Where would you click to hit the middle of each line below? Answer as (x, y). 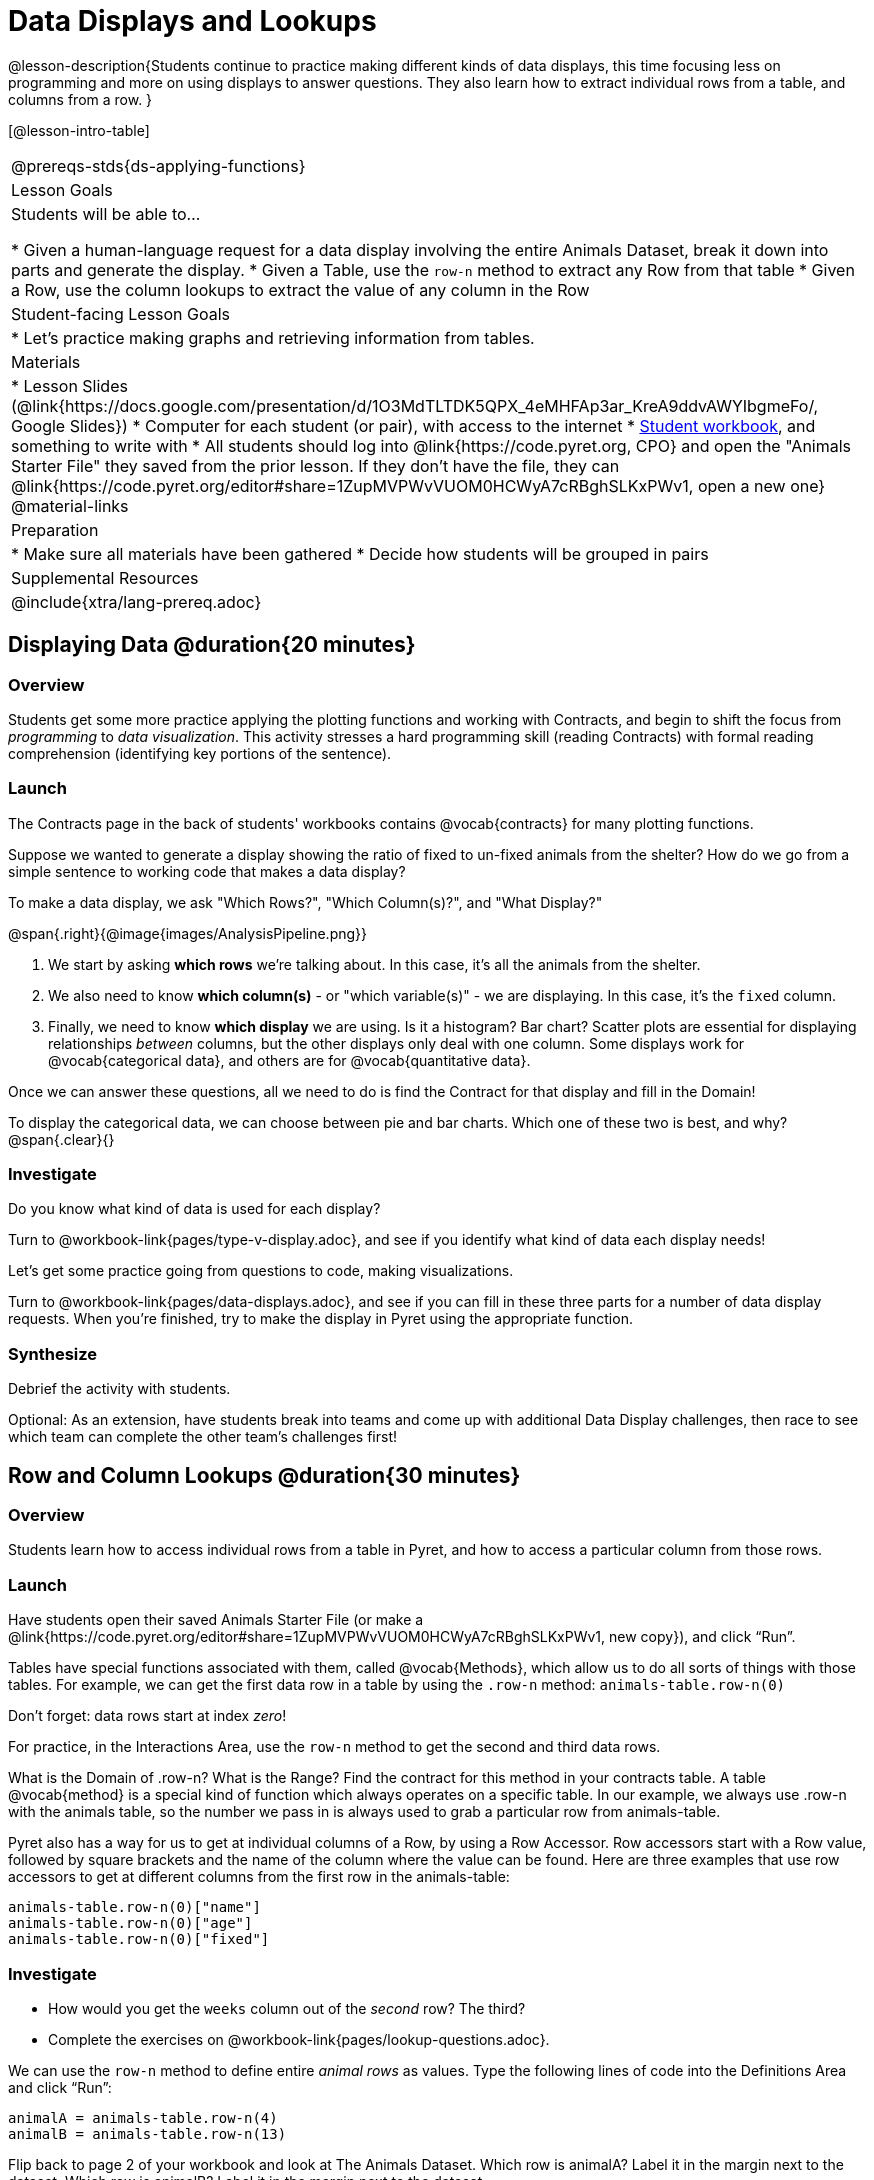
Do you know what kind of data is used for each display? (194, 1209)
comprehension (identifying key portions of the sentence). (200, 753)
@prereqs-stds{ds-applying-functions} (158, 165)
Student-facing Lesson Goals (121, 313)
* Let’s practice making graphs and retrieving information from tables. (273, 337)
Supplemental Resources (105, 577)
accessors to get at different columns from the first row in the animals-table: (259, 1877)
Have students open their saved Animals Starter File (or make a (216, 1620)
